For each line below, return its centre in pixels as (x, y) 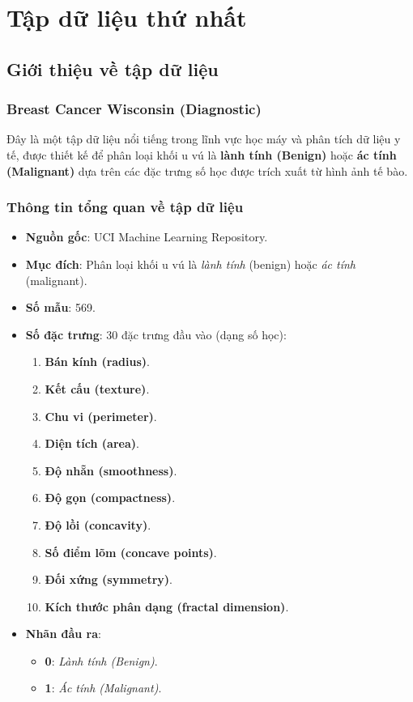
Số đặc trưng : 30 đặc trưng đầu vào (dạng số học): (156, 334)
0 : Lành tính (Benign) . (101, 660)
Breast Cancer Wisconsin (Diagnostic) (134, 109)
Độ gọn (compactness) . (110, 498)
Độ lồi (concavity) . (98, 524)
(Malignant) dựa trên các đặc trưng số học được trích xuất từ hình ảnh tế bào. (207, 170)
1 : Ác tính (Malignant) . (103, 688)
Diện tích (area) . (92, 443)
